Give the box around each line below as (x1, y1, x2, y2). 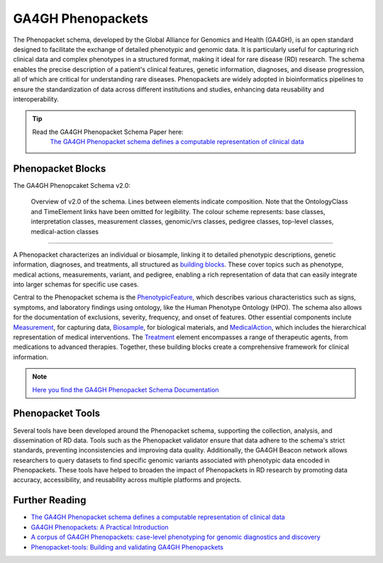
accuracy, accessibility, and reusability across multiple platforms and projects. (13, 476, 242, 484)
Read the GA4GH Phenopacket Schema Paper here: (32, 128, 184, 136)
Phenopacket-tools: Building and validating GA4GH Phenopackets (30, 542, 223, 551)
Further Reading (13, 494, 87, 506)
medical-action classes (30, 227, 99, 235)
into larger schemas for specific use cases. (13, 280, 140, 289)
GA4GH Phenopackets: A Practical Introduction (30, 523, 170, 531)
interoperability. (13, 94, 60, 103)
